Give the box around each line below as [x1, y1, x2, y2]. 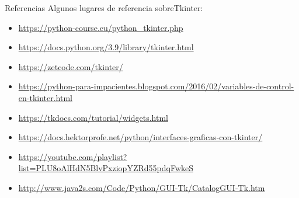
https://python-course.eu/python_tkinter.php [18, 21, 183, 33]
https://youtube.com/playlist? [18, 150, 127, 162]
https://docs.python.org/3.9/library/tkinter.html [18, 41, 194, 53]
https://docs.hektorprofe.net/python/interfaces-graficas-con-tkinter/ [18, 131, 263, 143]
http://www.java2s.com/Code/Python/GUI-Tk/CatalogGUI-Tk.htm [18, 181, 265, 193]
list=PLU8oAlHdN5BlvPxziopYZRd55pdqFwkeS [18, 162, 193, 174]
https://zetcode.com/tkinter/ [18, 60, 123, 72]
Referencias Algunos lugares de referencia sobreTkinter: [5, 2, 203, 13]
